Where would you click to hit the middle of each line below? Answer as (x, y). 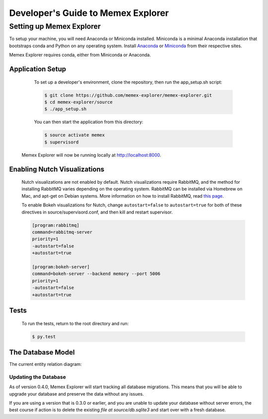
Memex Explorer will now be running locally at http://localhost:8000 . (91, 155)
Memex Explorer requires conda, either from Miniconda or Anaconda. (80, 55)
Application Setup (38, 69)
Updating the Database (38, 377)
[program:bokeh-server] (61, 267)
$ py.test (44, 337)
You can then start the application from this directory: (89, 122)
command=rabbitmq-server (62, 232)
